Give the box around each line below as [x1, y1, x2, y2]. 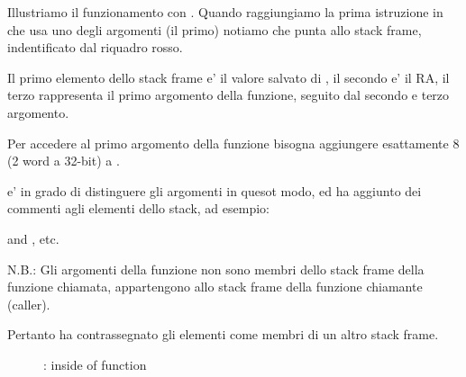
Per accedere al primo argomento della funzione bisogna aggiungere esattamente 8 [7, 133, 460, 152]
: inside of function [43, 355, 147, 373]
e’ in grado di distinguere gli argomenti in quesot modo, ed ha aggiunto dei [7, 181, 422, 200]
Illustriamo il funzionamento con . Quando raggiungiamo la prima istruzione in [7, 3, 443, 21]
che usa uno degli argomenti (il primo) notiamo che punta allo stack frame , [7, 20, 422, 39]
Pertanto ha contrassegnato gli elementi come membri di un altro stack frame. [7, 325, 439, 344]
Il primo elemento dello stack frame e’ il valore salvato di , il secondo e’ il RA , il [7, 67, 450, 86]
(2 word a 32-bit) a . [7, 151, 120, 170]
